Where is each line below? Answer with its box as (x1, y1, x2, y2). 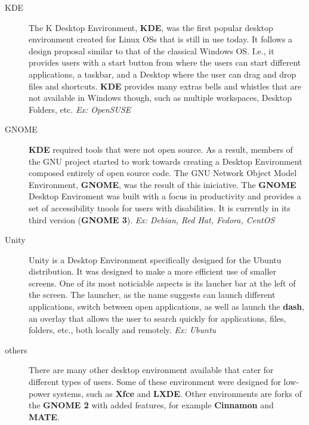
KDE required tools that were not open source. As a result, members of (29, 143, 293, 155)
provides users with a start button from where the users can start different (29, 56, 301, 69)
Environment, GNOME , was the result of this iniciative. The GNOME (29, 178, 296, 190)
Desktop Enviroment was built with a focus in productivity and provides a (29, 190, 301, 202)
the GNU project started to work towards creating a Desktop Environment (29, 155, 302, 167)
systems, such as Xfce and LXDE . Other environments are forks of (52, 387, 302, 399)
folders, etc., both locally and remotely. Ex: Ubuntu (29, 324, 217, 336)
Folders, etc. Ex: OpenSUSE (29, 103, 131, 115)
